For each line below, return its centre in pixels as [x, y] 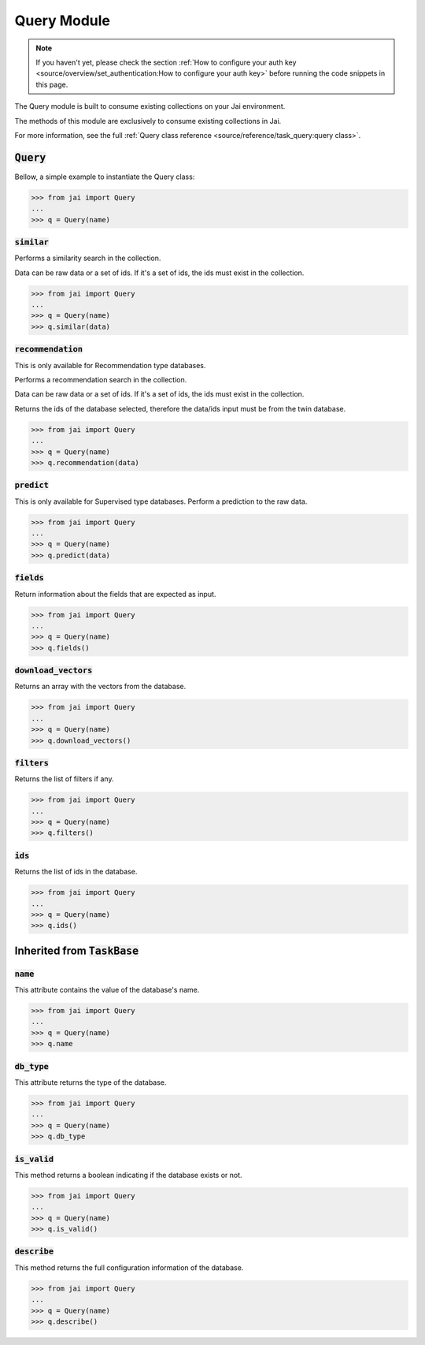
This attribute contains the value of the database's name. [107, 990]
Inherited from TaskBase [77, 950]
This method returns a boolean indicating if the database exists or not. [129, 1175]
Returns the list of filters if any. [64, 779]
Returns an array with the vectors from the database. [100, 687]
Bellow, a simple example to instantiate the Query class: [105, 177]
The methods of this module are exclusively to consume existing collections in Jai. [148, 121]
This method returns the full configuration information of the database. [129, 1267]
